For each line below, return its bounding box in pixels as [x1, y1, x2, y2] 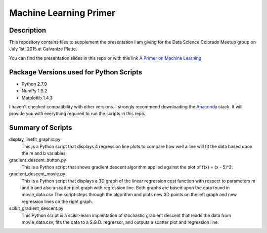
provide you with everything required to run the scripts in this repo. [9, 111, 146, 117]
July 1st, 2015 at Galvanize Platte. [9, 46, 77, 52]
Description [9, 26, 46, 34]
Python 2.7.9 [21, 81, 47, 87]
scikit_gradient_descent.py [9, 205, 64, 211]
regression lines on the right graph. [21, 199, 93, 204]
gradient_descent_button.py [9, 157, 66, 163]
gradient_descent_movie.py [9, 171, 66, 177]
